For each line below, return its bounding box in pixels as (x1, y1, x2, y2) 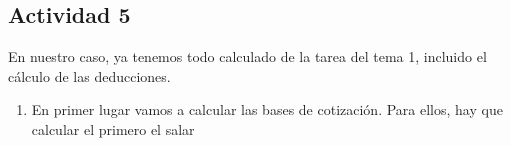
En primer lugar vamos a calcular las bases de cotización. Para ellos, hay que (31, 99, 503, 120)
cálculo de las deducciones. (8, 65, 171, 86)
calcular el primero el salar (31, 118, 195, 139)
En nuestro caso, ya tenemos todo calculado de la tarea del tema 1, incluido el (8, 46, 487, 67)
